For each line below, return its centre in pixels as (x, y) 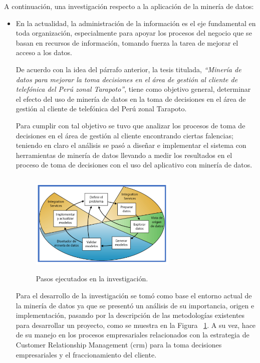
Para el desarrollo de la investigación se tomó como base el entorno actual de (134, 296)
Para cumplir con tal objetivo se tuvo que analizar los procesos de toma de (131, 125)
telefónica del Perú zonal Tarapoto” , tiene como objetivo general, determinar (133, 89)
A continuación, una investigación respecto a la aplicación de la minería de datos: (129, 6)
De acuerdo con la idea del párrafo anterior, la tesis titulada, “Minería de (128, 69)
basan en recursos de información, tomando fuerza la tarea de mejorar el (127, 42)
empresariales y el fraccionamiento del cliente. (86, 354)
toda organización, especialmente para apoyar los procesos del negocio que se (134, 33)
